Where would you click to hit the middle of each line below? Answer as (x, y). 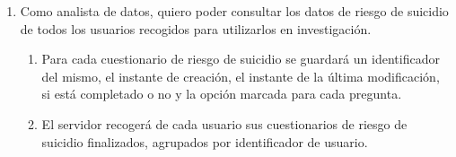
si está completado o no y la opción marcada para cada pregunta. (222, 94)
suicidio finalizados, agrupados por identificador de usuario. (205, 141)
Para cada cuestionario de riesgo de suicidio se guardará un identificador (241, 59)
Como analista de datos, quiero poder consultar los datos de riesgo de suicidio (234, 11)
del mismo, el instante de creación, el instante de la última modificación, (241, 76)
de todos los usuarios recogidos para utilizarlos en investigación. (196, 28)
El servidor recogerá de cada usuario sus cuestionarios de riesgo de (224, 123)
